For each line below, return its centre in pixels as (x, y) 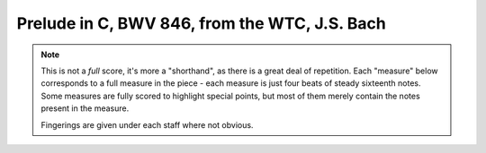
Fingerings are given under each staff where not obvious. (147, 124)
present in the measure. (85, 108)
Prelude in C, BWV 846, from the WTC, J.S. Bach (201, 23)
